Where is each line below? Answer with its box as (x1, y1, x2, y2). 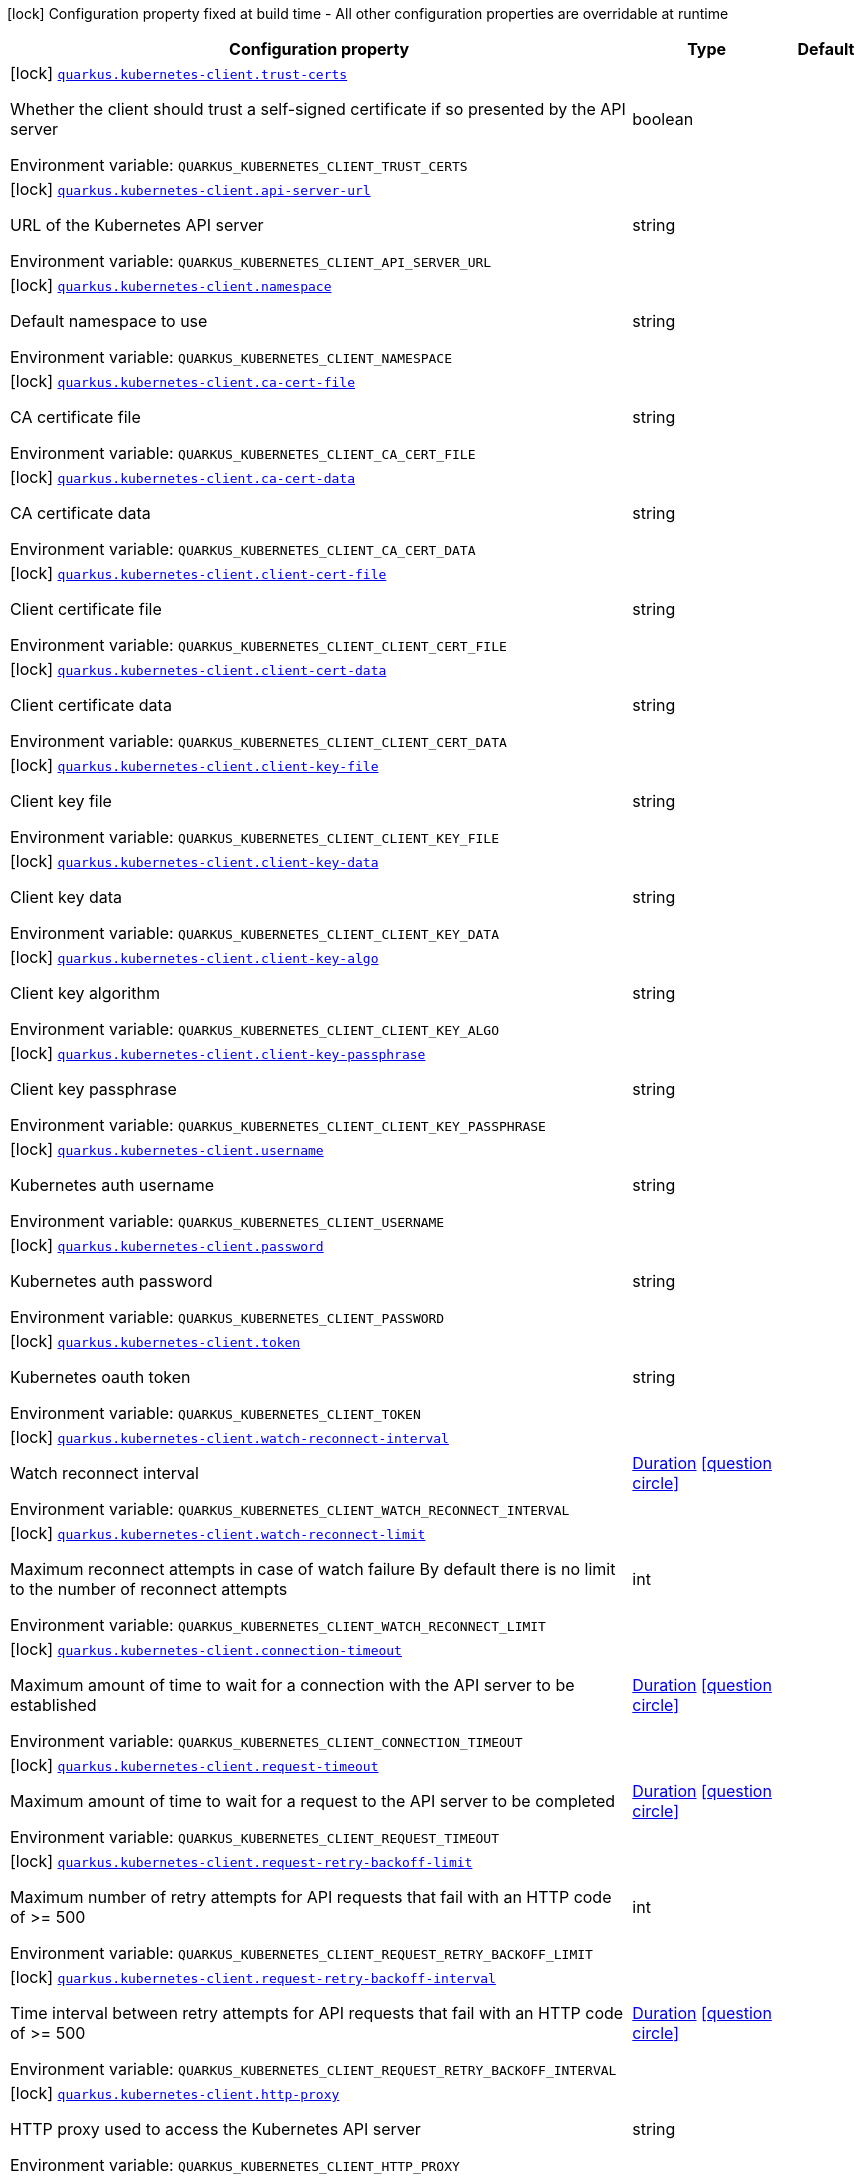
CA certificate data (10, 503, 151, 523)
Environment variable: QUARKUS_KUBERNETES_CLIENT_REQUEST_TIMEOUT (10, 1827, 499, 1847)
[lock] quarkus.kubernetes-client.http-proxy (10, 2083, 340, 2103)
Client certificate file (10, 599, 162, 619)
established (10, 1695, 97, 1715)
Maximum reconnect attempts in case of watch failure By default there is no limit (10, 1559, 616, 1579)
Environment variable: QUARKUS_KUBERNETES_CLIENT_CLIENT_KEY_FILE (10, 827, 499, 847)
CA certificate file (10, 407, 141, 427)
